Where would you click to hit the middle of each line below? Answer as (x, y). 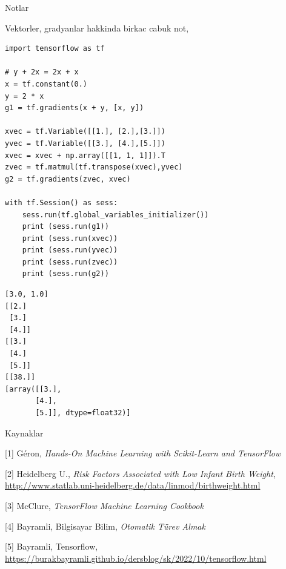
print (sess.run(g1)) (65, 227)
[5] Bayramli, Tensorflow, (52, 546)
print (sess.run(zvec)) (70, 262)
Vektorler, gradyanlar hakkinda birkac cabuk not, (97, 28)
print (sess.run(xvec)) (70, 238)
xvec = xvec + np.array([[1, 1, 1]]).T (85, 155)
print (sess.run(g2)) (65, 274)
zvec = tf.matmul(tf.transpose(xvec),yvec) (94, 167)
